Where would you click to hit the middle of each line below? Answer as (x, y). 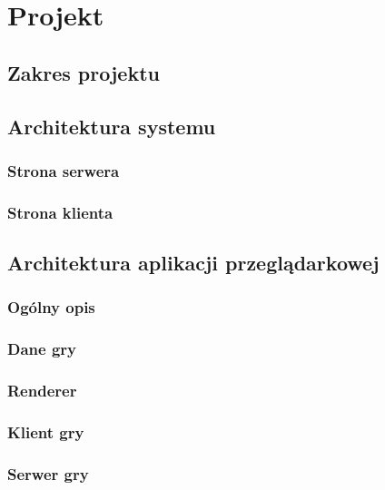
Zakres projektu (84, 72)
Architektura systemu (112, 126)
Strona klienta (60, 212)
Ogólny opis (51, 307)
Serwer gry (48, 473)
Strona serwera (64, 170)
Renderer (42, 391)
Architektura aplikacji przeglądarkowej (193, 263)
